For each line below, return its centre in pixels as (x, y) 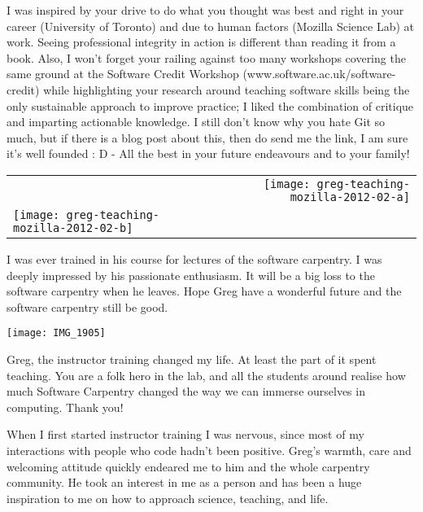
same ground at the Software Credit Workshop (123, 74)
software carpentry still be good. (87, 306)
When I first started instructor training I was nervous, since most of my (185, 434)
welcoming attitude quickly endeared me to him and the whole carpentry (188, 466)
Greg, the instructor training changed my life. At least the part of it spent (192, 359)
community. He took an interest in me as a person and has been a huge (184, 482)
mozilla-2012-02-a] (350, 197)
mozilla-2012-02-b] (73, 228)
